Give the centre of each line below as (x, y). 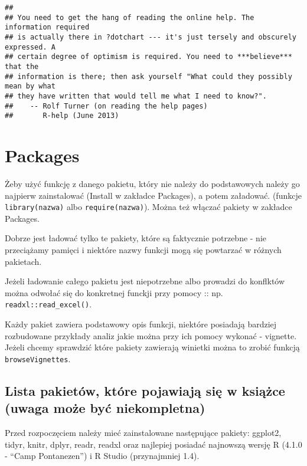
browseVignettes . (38, 358)
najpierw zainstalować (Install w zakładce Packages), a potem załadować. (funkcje (153, 195)
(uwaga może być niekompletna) (105, 408)
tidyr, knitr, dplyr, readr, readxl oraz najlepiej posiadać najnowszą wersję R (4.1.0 (153, 444)
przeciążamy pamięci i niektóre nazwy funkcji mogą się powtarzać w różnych (143, 250)
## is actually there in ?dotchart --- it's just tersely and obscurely (151, 37)
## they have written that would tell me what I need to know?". (136, 96)
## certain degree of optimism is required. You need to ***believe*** (148, 57)
